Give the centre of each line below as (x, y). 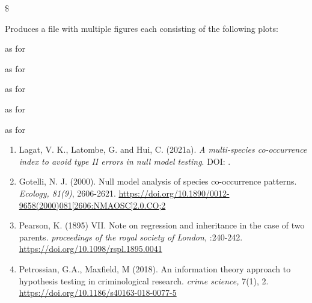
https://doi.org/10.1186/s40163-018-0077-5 (98, 292)
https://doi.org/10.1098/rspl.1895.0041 (90, 249)
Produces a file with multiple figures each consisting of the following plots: (142, 28)
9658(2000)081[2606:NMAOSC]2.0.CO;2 (92, 205)
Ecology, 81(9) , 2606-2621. (67, 193)
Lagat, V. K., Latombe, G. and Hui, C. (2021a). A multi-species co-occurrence (163, 149)
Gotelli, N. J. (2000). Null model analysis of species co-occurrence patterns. (158, 181)
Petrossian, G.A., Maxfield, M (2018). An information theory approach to (155, 268)
